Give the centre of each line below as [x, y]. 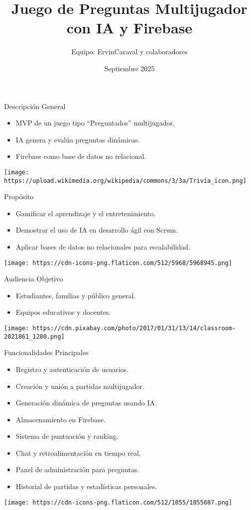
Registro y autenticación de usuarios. [72, 369]
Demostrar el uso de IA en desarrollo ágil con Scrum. [97, 230]
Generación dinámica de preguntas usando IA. [86, 403]
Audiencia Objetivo [34, 279]
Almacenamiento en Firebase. [61, 419]
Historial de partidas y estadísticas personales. [86, 486]
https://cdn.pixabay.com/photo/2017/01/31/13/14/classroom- [134, 328]
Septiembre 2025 [129, 68]
